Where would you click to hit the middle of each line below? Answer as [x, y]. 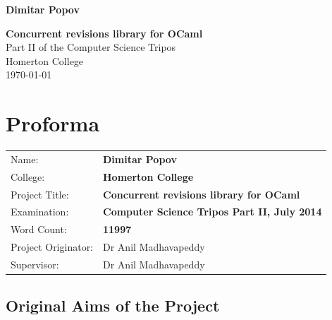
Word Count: [39, 229]
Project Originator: [52, 247]
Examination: [40, 212]
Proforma [53, 123]
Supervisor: [35, 264]
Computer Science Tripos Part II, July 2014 [213, 212]
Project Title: [40, 194]
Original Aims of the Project [113, 306]
